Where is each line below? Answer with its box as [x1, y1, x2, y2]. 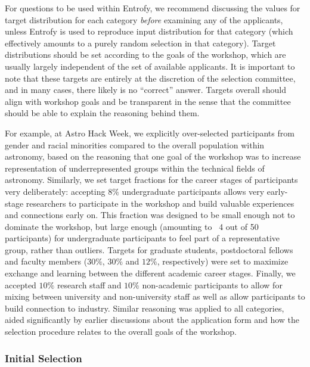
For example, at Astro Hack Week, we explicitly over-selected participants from [5, 126, 294, 139]
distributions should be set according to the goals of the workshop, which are [5, 48, 286, 61]
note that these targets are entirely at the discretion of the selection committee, [5, 71, 296, 84]
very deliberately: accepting [5, 185, 106, 197]
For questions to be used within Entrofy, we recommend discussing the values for [5, 2, 300, 14]
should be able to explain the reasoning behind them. [5, 107, 200, 119]
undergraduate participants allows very [122, 185, 265, 197]
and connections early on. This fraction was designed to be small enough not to [5, 209, 295, 221]
